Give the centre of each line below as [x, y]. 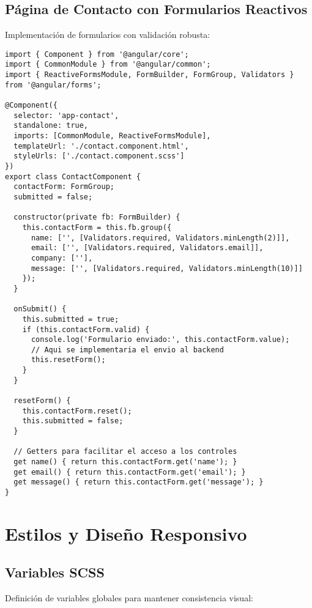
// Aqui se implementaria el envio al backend [127, 350]
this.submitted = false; [73, 421]
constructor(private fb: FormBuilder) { [97, 217]
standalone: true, [51, 126]
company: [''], [62, 258]
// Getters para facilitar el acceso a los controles [125, 452]
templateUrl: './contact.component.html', [101, 146]
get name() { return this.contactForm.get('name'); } [125, 462]
